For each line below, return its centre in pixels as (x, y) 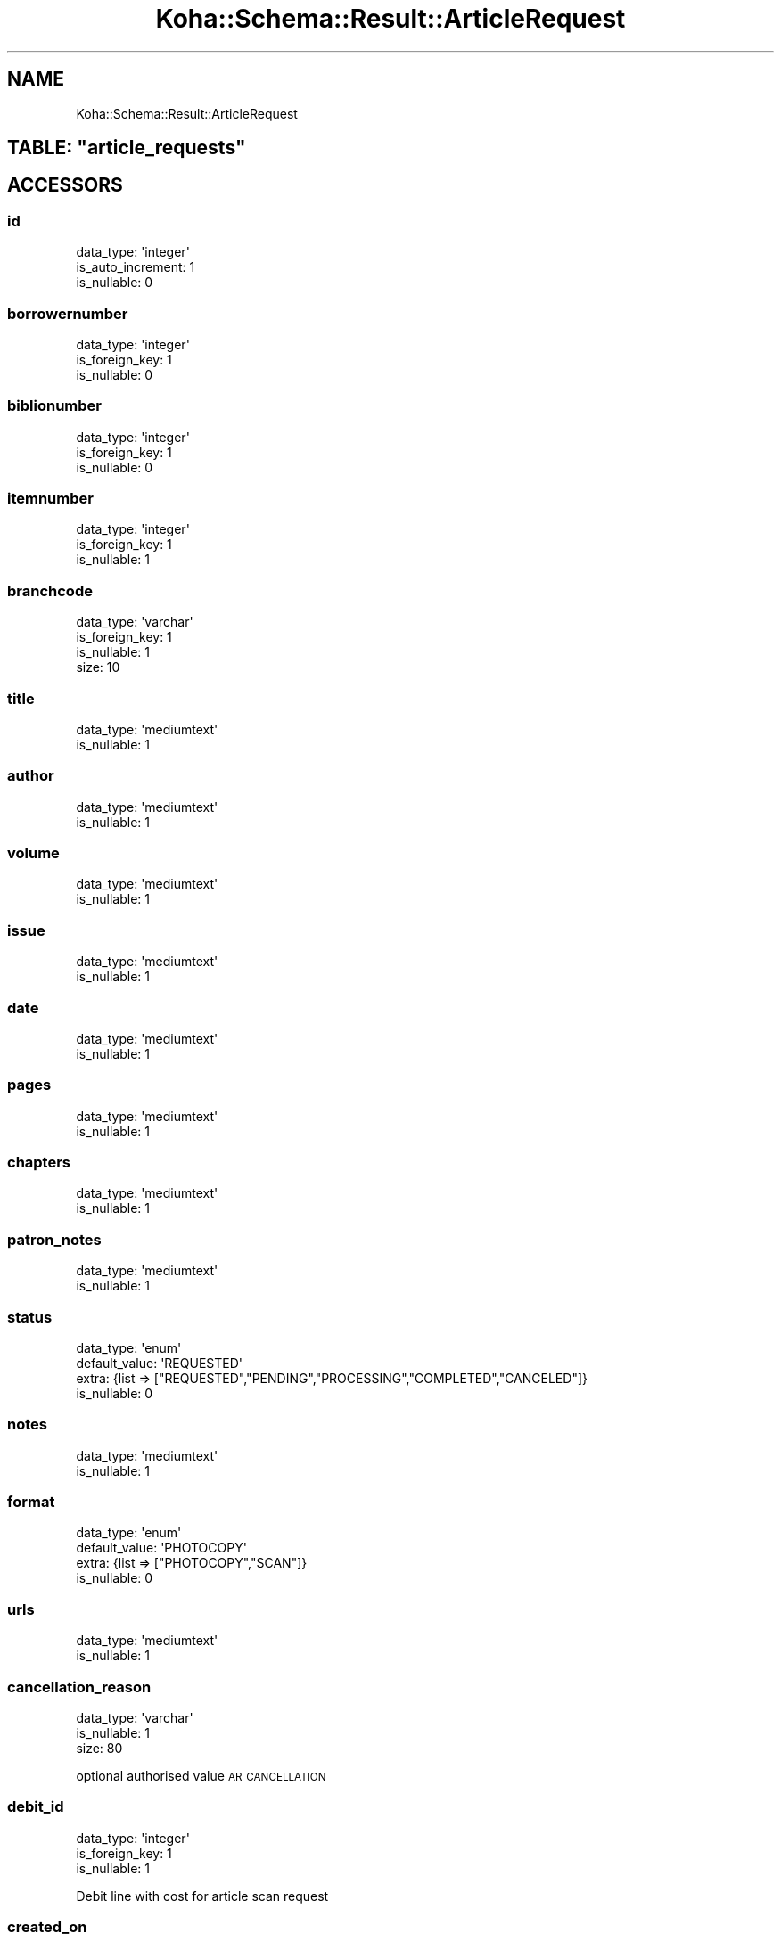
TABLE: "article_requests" (127, 148)
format (31, 1502)
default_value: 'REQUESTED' (159, 1363)
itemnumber (50, 499)
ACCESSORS (65, 185)
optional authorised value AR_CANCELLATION (201, 1775)
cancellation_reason (79, 1687)
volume (33, 853)
